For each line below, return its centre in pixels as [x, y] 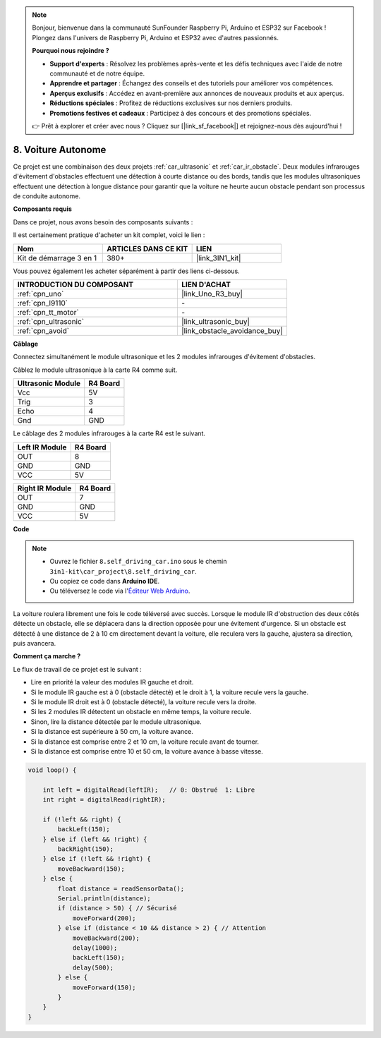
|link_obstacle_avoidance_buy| [232, 330]
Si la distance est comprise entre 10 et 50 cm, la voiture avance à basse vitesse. [147, 751]
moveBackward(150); [91, 869]
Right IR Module [44, 488]
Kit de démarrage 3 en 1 [57, 258]
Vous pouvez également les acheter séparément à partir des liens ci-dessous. [126, 271]
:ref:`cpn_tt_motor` [48, 312]
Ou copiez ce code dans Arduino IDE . [105, 581]
